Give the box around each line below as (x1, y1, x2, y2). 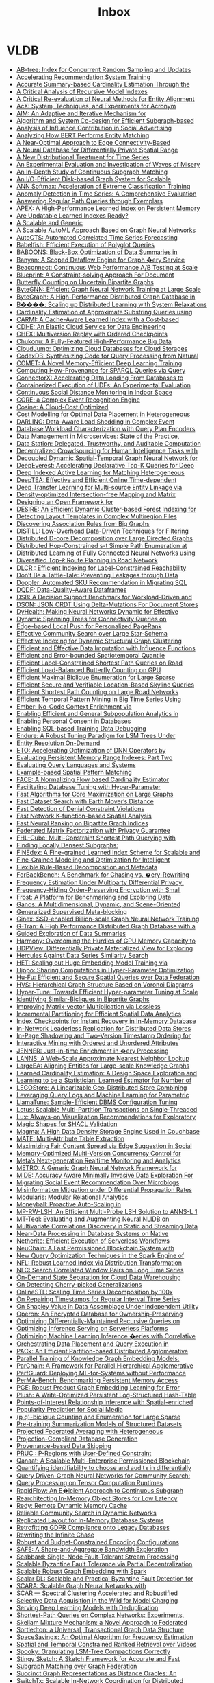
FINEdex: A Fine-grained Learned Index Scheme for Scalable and (16, 848, 200, 856)
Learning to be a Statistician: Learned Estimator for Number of (16, 1076, 192, 1084)
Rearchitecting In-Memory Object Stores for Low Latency (16, 1494, 178, 1502)
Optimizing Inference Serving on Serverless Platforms (16, 1324, 168, 1332)
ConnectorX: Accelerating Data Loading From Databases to (16, 374, 184, 382)
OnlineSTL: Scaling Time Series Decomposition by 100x (16, 1287, 173, 1296)
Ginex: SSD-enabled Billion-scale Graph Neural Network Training (16, 915, 200, 923)
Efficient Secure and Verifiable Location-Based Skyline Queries (16, 680, 195, 689)
